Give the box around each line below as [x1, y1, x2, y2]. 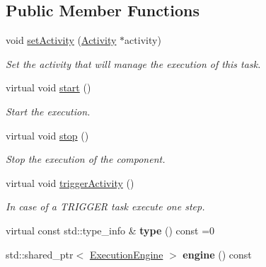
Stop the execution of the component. [6, 152, 166, 166]
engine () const [183, 246, 252, 261]
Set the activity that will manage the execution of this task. [6, 56, 261, 71]
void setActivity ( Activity [6, 33, 117, 47]
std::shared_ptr [6, 246, 74, 261]
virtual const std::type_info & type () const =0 [6, 222, 215, 237]
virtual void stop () [6, 127, 89, 142]
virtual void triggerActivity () [6, 175, 134, 190]
